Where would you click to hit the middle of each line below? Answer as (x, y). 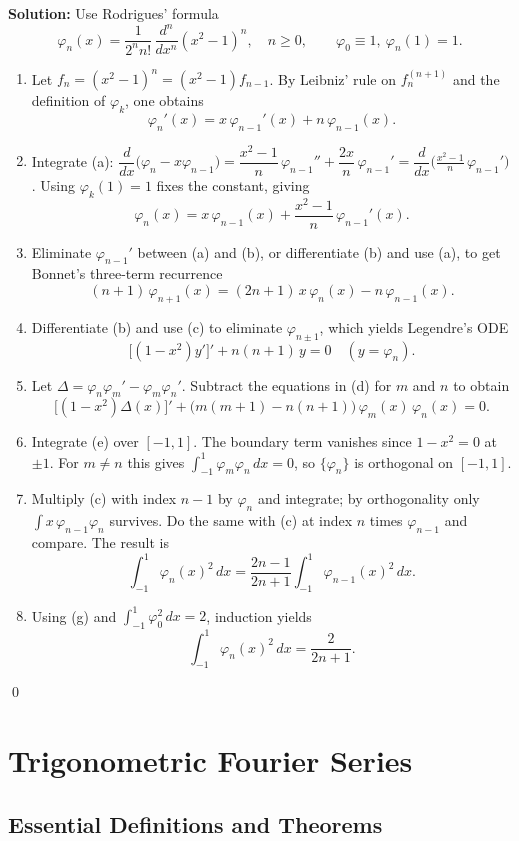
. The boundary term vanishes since (302, 441)
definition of (68, 100)
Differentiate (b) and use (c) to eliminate (157, 326)
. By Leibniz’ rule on (332, 78)
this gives (156, 461)
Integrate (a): (72, 160)
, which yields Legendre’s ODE (414, 326)
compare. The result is (100, 541)
